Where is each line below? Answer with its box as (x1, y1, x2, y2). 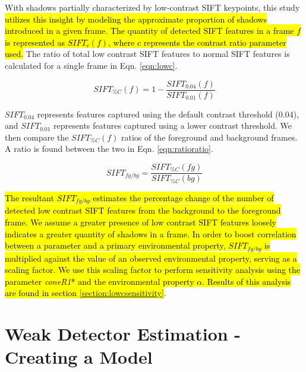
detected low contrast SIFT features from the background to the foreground (5, 204, 281, 217)
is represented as (5, 36, 65, 48)
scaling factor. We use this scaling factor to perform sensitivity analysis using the (5, 263, 301, 276)
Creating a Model (5, 345, 153, 369)
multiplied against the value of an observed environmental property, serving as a (5, 252, 297, 264)
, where (108, 36, 135, 48)
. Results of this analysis (202, 275, 291, 287)
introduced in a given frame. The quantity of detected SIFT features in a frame (5, 24, 294, 37)
